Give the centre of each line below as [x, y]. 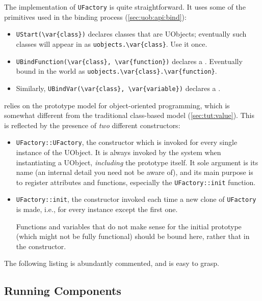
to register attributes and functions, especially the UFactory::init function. [136, 182]
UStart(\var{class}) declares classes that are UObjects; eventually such [131, 34]
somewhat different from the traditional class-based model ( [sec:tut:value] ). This [129, 115]
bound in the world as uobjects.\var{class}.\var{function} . [116, 71]
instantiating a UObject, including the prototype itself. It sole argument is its [137, 162]
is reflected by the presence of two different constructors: [92, 125]
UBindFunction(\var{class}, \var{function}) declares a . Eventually [129, 61]
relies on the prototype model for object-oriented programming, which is [117, 105]
